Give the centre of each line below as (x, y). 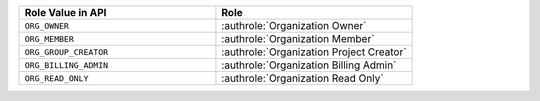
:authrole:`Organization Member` (298, 38)
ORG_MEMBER (49, 38)
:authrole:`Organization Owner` (294, 25)
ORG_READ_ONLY (56, 78)
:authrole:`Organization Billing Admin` (309, 65)
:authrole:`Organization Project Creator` (314, 52)
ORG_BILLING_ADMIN (66, 65)
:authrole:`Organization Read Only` (302, 78)
